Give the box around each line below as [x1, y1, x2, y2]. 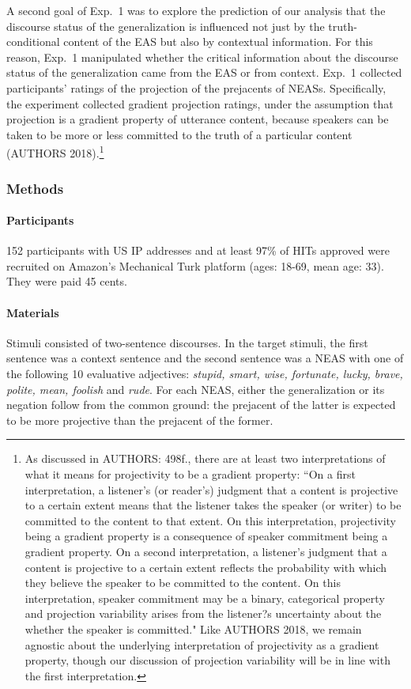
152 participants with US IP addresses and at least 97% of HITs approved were [6, 242, 390, 259]
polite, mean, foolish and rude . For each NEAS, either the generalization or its [6, 380, 385, 397]
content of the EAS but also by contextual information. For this [63, 33, 373, 50]
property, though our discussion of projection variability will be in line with [25, 652, 390, 668]
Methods [6, 178, 64, 198]
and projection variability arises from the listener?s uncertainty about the [25, 605, 382, 622]
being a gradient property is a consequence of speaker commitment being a [25, 528, 388, 544]
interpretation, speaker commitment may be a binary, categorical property [25, 589, 385, 606]
